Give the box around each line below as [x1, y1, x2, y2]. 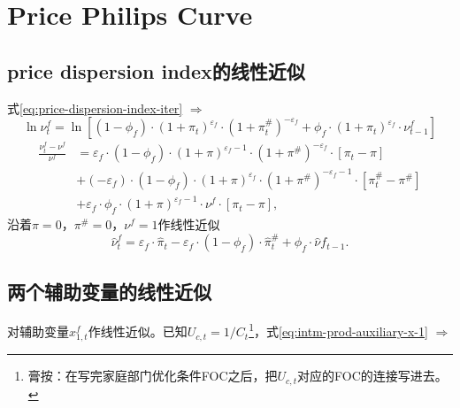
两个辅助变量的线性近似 [7, 277, 211, 304]
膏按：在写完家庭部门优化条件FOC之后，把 [27, 366, 278, 385]
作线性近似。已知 [88, 322, 188, 341]
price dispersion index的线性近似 [7, 57, 305, 84]
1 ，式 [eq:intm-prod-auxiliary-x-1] [249, 319, 428, 341]
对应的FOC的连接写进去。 [297, 366, 448, 385]
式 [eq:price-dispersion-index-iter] [7, 98, 183, 117]
